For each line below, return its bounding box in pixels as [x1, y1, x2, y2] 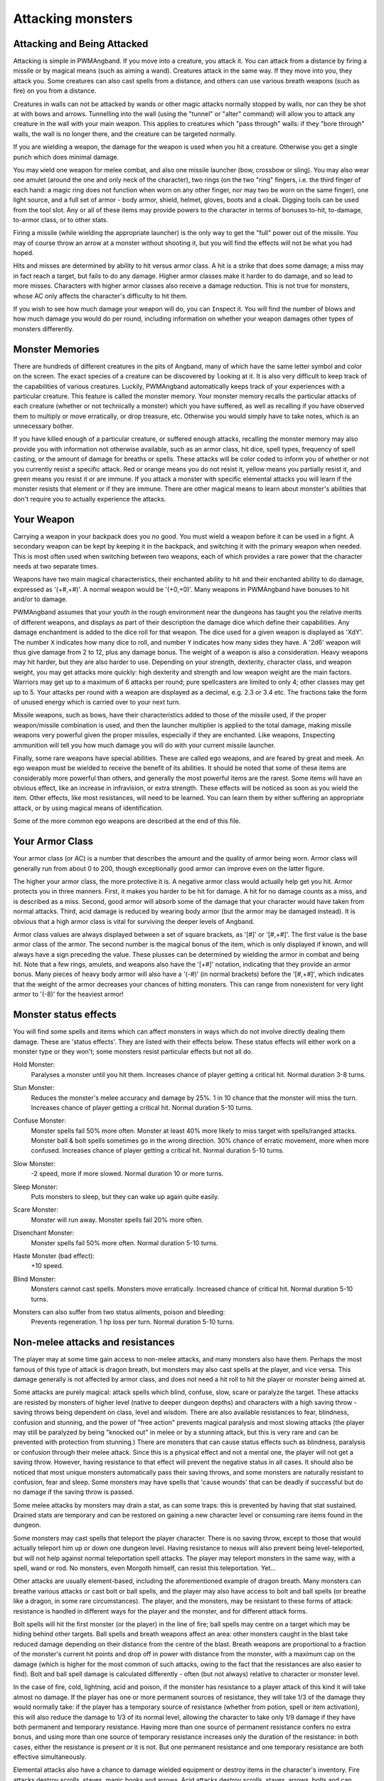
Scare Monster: [13, 1205, 58, 1214]
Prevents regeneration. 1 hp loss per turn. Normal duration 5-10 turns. [31, 1318, 235, 1326]
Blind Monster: [13, 1274, 56, 1283]
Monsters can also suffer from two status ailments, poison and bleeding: [13, 1307, 225, 1316]
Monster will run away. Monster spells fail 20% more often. [31, 1215, 204, 1224]
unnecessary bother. [13, 422, 74, 430]
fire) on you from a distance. [13, 86, 97, 95]
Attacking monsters [13, 11, 133, 26]
